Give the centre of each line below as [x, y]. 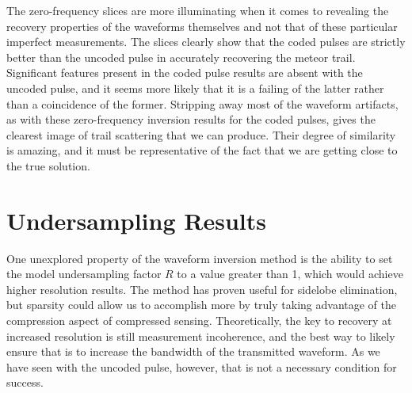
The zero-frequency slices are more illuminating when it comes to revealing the [198, 10]
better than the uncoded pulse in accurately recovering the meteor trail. [181, 57]
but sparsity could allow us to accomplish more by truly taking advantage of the [201, 305]
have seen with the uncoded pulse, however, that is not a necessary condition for [202, 366]
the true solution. [48, 165]
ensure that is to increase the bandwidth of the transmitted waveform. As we [193, 351]
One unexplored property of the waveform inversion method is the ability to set [200, 258]
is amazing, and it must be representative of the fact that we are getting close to [202, 150]
